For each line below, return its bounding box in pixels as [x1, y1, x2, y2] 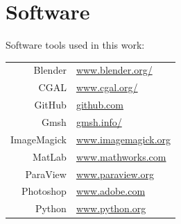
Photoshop [21, 184, 67, 198]
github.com [76, 97, 123, 112]
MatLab [33, 149, 67, 163]
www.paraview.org [76, 166, 154, 181]
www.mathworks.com [76, 149, 166, 163]
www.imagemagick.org [76, 131, 171, 146]
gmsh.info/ [76, 115, 122, 129]
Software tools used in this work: [6, 38, 145, 52]
